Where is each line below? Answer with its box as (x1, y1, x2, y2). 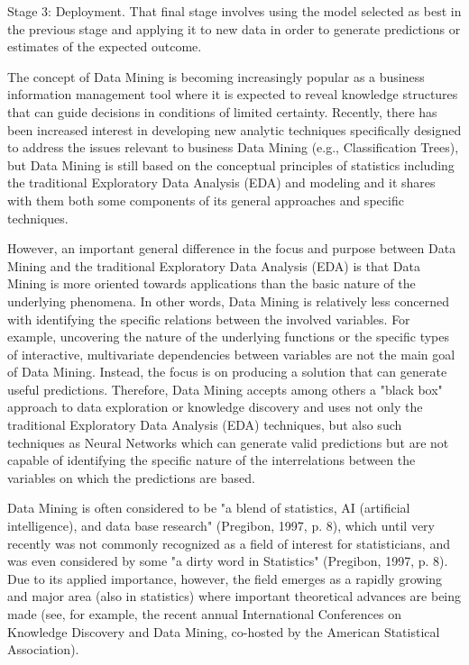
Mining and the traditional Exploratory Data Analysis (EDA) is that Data (7, 256, 420, 275)
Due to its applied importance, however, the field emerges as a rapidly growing (7, 569, 443, 588)
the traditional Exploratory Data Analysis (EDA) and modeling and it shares (7, 173, 436, 192)
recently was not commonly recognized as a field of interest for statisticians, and (7, 533, 450, 552)
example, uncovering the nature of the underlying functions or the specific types (7, 327, 450, 346)
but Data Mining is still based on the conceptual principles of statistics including (7, 155, 455, 174)
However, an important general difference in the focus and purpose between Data (7, 239, 456, 258)
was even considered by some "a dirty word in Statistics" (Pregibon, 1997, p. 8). (7, 551, 448, 570)
